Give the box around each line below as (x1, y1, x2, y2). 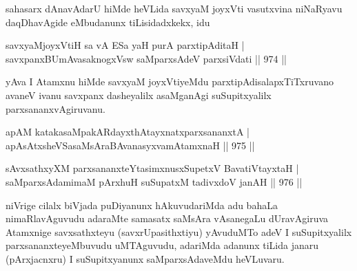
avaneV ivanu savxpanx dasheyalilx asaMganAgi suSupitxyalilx (6, 87, 272, 102)
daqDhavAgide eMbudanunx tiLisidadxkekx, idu (6, 14, 210, 29)
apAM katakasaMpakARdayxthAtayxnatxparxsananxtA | (6, 124, 249, 139)
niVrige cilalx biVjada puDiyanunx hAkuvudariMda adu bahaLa (6, 197, 278, 212)
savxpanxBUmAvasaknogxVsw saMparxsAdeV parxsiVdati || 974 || (6, 51, 287, 65)
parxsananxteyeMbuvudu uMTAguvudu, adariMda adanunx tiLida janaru (6, 238, 318, 252)
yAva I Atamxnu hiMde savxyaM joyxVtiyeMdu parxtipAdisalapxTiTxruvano (6, 74, 334, 89)
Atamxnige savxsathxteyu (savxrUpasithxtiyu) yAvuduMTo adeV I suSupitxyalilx (6, 224, 352, 239)
